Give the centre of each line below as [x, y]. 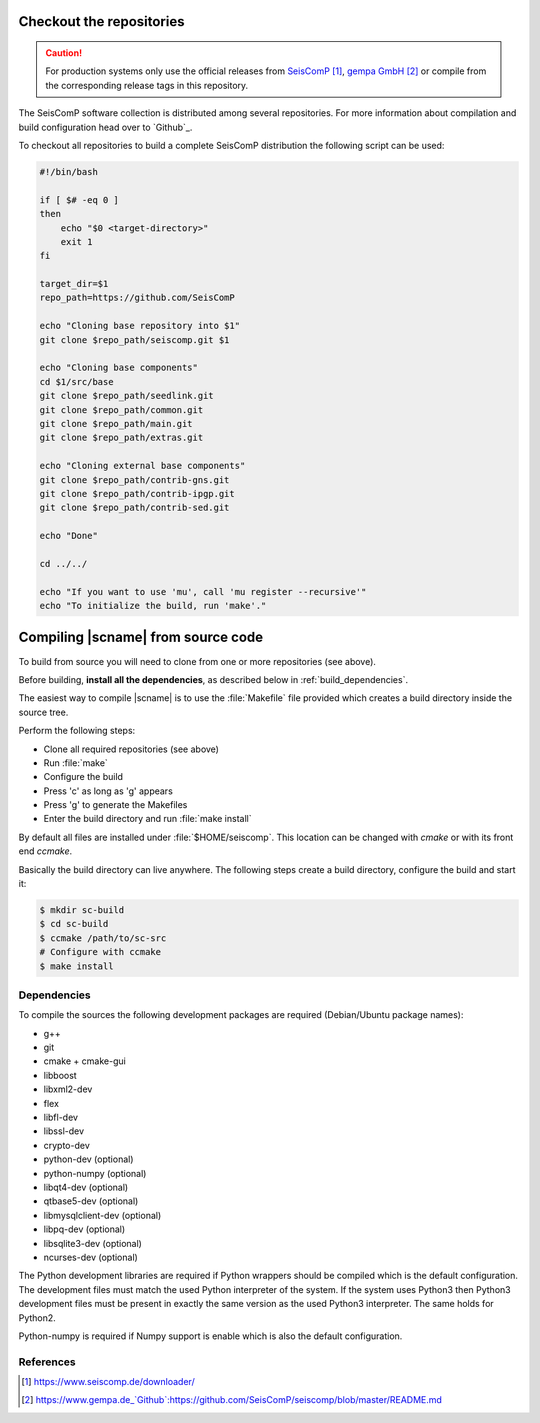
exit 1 [76, 241]
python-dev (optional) [88, 1159]
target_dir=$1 [74, 284]
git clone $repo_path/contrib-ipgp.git [137, 493]
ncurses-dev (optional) [91, 1257]
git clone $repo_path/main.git [116, 423]
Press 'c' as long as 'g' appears [108, 791]
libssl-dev [64, 1131]
